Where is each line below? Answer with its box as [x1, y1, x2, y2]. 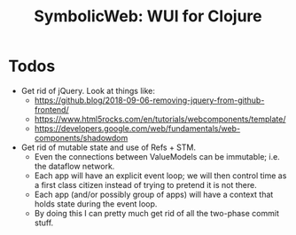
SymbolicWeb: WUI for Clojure [34, 6, 262, 27]
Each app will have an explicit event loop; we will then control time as [34, 170, 287, 181]
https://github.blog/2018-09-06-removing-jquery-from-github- [34, 95, 265, 106]
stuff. [34, 217, 54, 228]
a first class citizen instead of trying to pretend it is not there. [34, 179, 258, 190]
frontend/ [34, 104, 69, 114]
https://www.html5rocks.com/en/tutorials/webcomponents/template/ [34, 114, 286, 124]
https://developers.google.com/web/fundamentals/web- [34, 122, 241, 134]
